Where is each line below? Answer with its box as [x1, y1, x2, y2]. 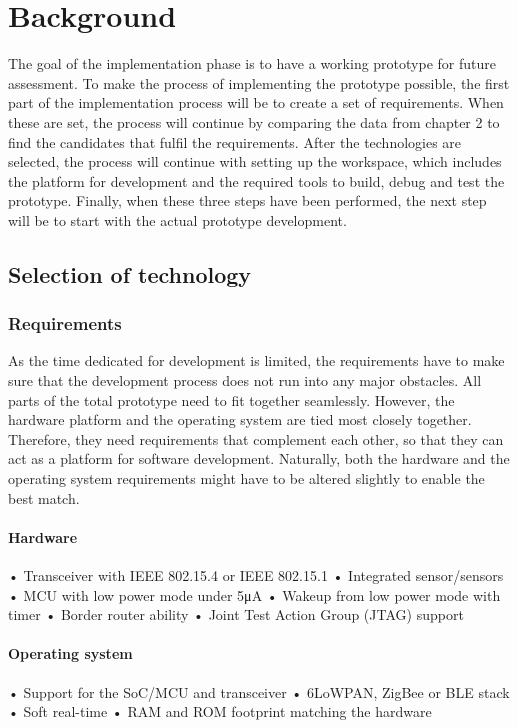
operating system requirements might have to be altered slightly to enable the [8, 468, 485, 489]
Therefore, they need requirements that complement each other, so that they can [8, 428, 504, 449]
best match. [8, 487, 80, 508]
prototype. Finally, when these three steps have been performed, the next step [8, 190, 487, 211]
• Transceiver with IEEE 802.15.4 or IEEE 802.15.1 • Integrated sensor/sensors [8, 565, 504, 586]
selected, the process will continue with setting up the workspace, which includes [8, 151, 502, 172]
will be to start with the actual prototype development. [8, 209, 347, 230]
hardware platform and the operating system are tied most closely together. [8, 409, 472, 430]
